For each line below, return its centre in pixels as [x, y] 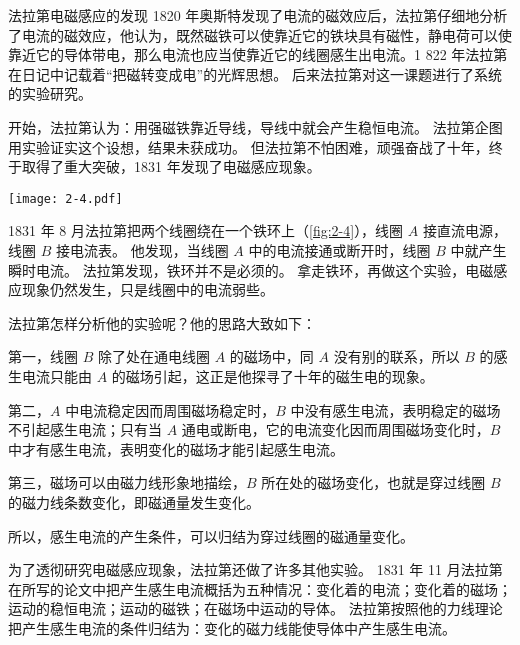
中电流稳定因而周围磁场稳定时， [170, 409]
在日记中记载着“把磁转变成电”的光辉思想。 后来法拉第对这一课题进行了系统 [255, 73]
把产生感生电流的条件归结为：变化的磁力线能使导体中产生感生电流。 [232, 627]
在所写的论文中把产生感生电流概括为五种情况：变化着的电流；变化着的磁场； [260, 588]
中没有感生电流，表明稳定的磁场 [395, 409]
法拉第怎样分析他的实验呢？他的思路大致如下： [162, 322]
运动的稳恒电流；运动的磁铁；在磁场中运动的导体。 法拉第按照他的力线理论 [255, 608]
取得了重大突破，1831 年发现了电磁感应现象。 [171, 166]
